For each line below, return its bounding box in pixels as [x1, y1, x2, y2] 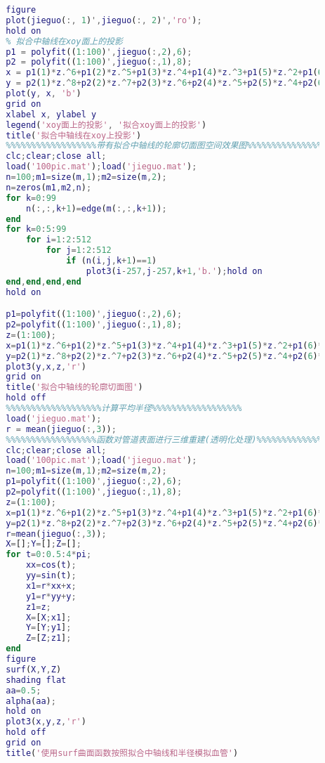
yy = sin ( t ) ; [25, 570, 77, 581]
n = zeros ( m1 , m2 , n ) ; [6, 182, 92, 193]
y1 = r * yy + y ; [25, 591, 77, 601]
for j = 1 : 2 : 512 [46, 245, 112, 256]
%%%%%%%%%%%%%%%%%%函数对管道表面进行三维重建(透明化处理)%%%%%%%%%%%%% [6, 434, 322, 445]
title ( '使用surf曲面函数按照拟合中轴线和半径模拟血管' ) [6, 748, 239, 758]
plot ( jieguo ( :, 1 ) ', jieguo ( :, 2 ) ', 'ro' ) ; [6, 15, 202, 25]
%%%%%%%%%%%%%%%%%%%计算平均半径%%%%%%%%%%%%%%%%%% [6, 403, 242, 414]
